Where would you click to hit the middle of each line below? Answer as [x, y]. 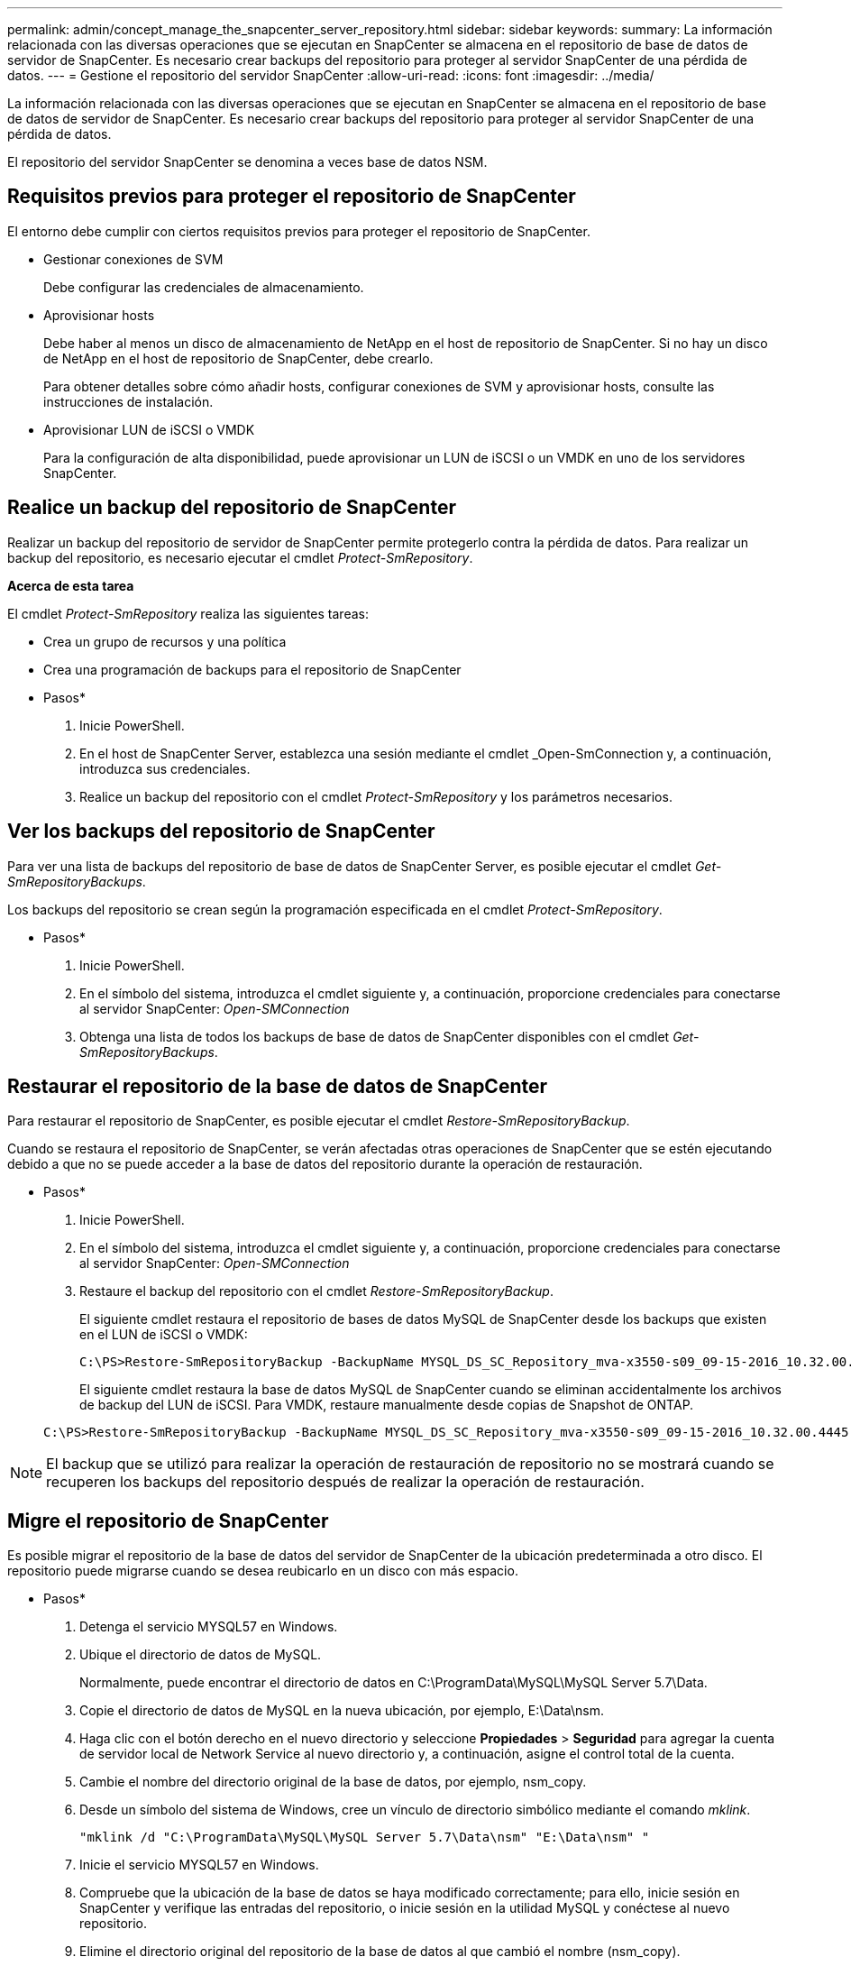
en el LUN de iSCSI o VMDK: [164, 1335]
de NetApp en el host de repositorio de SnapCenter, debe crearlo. [238, 358]
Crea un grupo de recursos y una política [165, 641]
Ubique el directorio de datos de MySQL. [201, 1655]
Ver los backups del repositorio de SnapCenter [221, 831]
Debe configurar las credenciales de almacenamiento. [204, 287]
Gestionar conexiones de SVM [133, 259]
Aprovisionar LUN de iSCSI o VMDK [149, 429]
